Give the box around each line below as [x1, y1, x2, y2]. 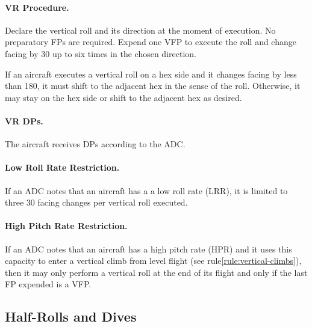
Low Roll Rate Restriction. [5, 161, 120, 174]
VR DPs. [5, 114, 43, 127]
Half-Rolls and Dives [5, 307, 137, 326]
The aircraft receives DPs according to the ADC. [5, 138, 186, 150]
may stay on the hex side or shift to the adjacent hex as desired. [5, 91, 242, 103]
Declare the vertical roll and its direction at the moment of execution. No [5, 23, 276, 36]
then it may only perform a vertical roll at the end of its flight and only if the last [5, 266, 308, 278]
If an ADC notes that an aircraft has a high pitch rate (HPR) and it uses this [5, 242, 292, 255]
